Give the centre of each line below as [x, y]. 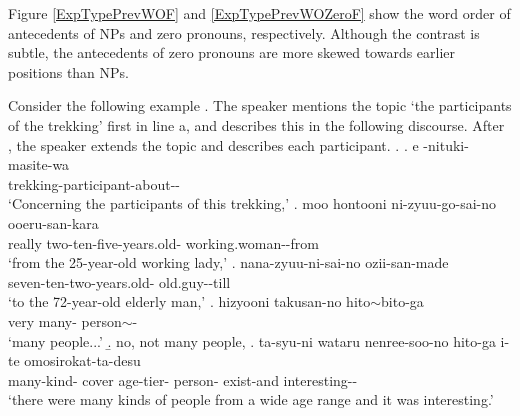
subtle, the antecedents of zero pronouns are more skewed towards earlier [232, 52]
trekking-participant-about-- [94, 183]
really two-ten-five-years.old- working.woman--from [163, 242]
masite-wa [39, 164]
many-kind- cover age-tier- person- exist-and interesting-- [183, 379]
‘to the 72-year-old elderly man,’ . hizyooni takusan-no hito [189, 301]
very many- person [65, 320]
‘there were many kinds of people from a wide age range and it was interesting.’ [251, 399]
